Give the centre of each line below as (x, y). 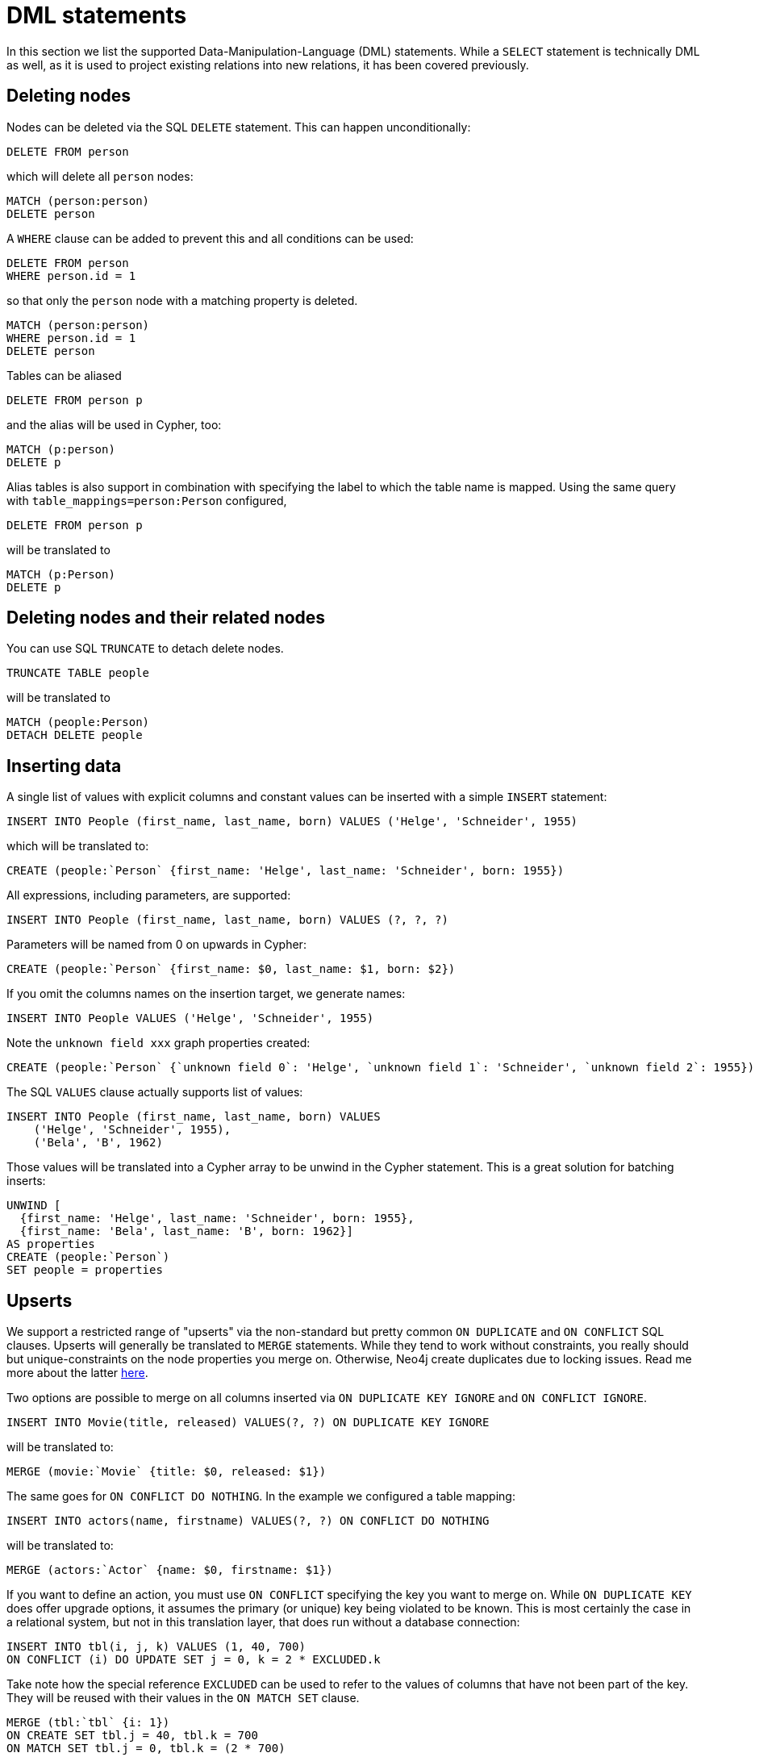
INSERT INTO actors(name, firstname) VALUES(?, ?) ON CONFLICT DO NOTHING (248, 1521)
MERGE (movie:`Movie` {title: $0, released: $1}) (167, 1472)
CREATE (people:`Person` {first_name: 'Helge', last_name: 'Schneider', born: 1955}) (286, 871)
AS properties (51, 1244)
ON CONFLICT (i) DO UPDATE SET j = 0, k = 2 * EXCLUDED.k (194, 1660)
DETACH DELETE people (75, 735)
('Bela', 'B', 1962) (98, 1143)
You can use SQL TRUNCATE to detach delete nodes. (145, 649)
